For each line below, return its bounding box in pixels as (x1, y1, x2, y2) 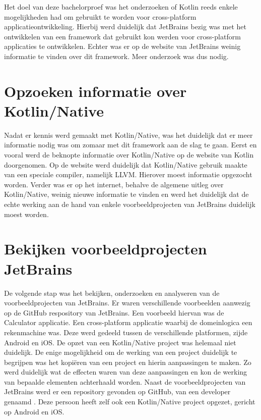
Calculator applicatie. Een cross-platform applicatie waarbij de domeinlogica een (4, 317, 252, 328)
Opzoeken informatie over (4, 80, 187, 101)
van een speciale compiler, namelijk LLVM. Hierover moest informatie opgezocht (4, 169, 252, 180)
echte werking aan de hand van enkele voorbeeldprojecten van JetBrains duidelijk (4, 199, 255, 209)
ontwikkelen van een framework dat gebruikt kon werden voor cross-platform (4, 31, 241, 41)
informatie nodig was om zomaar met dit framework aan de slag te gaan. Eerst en (4, 139, 257, 150)
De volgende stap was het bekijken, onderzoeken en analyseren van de (4, 287, 220, 298)
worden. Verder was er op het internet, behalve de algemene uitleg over (4, 179, 224, 189)
